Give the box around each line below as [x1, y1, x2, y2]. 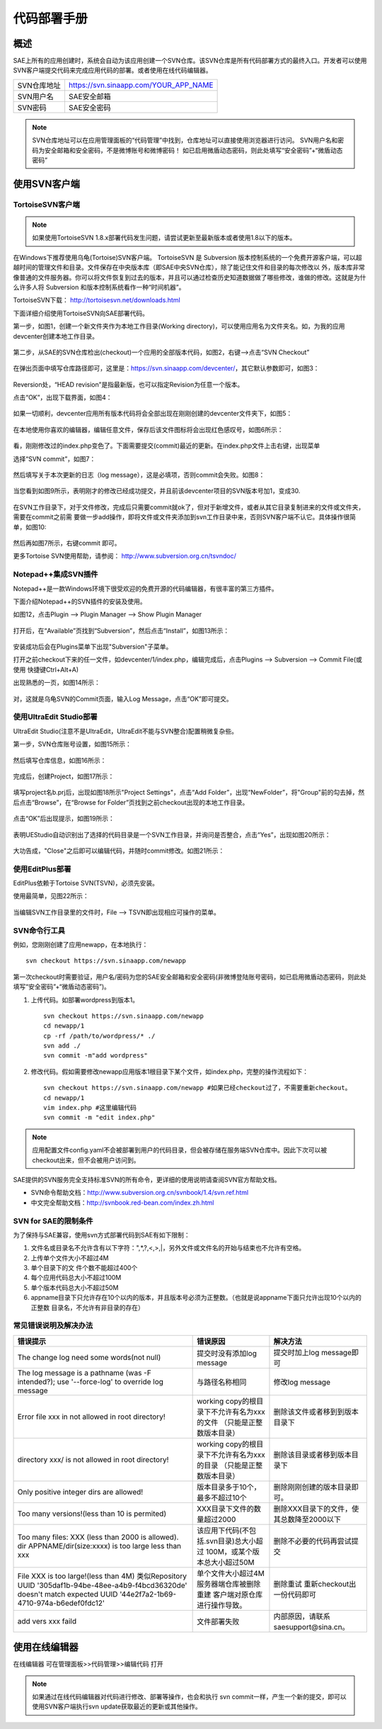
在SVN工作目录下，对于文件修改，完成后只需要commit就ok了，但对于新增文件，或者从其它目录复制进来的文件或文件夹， [13, 503, 365, 511]
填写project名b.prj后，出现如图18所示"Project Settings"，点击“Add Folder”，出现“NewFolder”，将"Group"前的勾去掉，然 [13, 788, 365, 797]
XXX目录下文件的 [197, 1504, 254, 1514]
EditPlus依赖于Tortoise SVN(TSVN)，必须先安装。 [13, 879, 159, 888]
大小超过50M [211, 1557, 255, 1567]
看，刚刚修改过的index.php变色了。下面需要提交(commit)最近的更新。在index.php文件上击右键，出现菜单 [13, 441, 320, 450]
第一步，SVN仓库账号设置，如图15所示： [13, 740, 132, 749]
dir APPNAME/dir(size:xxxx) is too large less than [17, 1541, 182, 1551]
